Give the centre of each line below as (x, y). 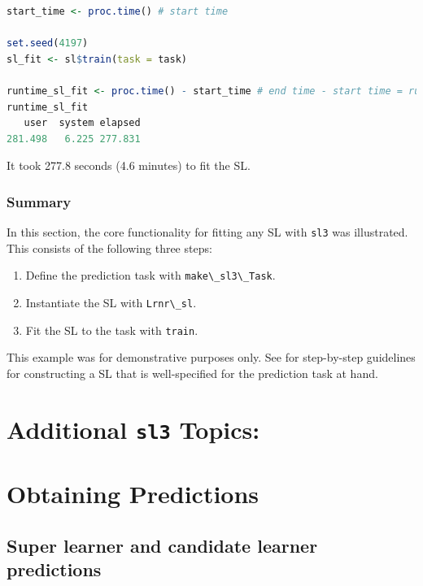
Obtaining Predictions (133, 494)
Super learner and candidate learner (162, 545)
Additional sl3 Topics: (133, 429)
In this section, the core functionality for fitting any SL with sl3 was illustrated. (207, 232)
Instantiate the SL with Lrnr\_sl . (111, 303)
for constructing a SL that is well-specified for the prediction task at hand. (192, 373)
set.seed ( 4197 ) (48, 43)
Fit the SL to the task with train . (112, 330)
